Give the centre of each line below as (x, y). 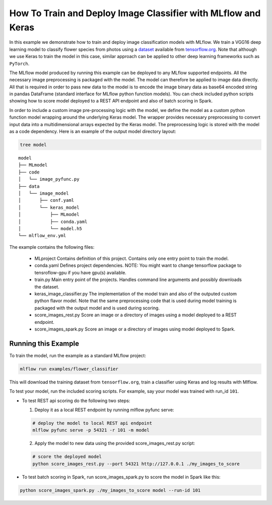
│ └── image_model (44, 193)
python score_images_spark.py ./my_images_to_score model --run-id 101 (110, 490)
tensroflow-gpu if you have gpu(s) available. (81, 272)
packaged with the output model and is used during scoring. (97, 308)
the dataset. (47, 287)
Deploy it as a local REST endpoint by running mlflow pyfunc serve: (104, 410)
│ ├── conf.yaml (46, 200)
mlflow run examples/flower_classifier (69, 369)
